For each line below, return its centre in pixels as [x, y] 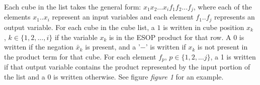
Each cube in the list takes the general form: [73, 6]
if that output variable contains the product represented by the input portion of [127, 67]
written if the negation [39, 47]
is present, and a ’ [113, 47]
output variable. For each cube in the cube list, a [79, 27]
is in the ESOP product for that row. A [170, 37]
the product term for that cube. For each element [80, 56]
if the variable [76, 37]
